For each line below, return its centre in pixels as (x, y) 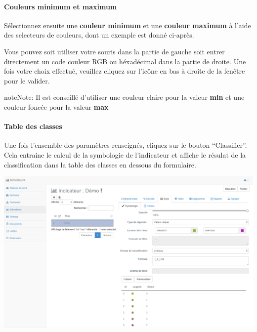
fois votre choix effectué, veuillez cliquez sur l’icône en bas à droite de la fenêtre (125, 71)
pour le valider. (27, 80)
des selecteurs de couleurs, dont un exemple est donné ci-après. (99, 35)
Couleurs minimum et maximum (61, 6)
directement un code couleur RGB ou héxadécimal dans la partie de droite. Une (125, 61)
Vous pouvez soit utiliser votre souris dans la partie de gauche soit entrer (114, 51)
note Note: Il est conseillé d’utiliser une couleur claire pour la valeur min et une (124, 97)
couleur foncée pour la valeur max (56, 106)
